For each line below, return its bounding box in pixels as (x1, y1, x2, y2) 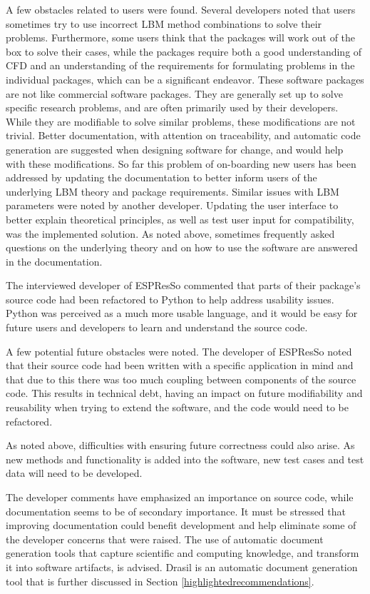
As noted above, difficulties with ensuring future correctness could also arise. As (6, 438, 355, 453)
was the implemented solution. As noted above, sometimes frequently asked (6, 226, 335, 241)
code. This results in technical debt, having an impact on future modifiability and (6, 386, 363, 401)
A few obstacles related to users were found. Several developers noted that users (6, 2, 356, 16)
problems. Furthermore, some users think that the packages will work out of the (6, 30, 356, 45)
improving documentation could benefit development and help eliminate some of (6, 518, 356, 533)
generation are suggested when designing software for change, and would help (6, 141, 344, 156)
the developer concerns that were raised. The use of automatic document (6, 531, 324, 546)
